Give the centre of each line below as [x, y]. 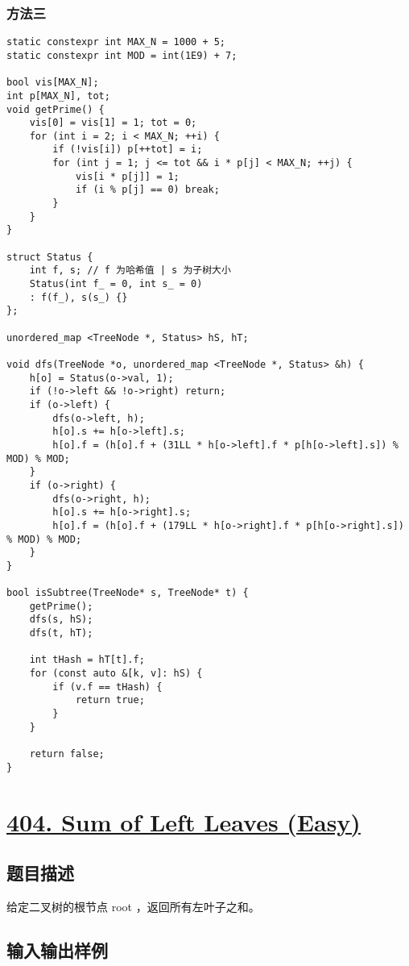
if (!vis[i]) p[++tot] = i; [128, 150]
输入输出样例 [57, 949]
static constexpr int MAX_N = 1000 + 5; [116, 42]
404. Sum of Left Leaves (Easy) [184, 821]
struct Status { [50, 257]
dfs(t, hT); [61, 633]
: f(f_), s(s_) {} [78, 297]
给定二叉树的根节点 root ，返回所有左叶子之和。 [133, 906]
